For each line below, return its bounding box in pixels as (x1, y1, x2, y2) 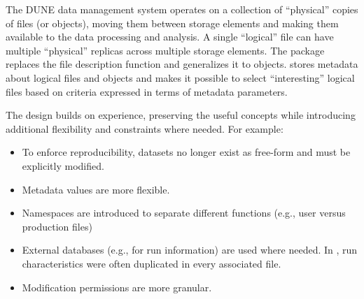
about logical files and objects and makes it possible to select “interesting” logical (6, 70, 355, 85)
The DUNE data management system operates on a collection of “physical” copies (6, 2, 358, 16)
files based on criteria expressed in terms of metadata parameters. (6, 84, 288, 99)
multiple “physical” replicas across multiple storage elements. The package (6, 43, 325, 57)
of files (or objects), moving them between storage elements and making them (6, 15, 339, 30)
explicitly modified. (22, 158, 104, 173)
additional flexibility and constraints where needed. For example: (6, 121, 283, 136)
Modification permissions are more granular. (22, 279, 212, 294)
